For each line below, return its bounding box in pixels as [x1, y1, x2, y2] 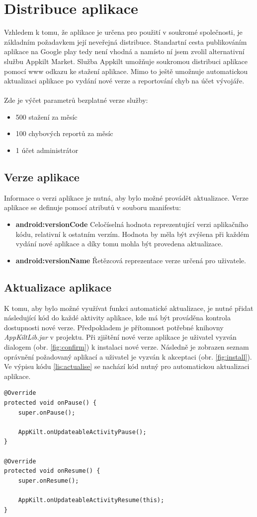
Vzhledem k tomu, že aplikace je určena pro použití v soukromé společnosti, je [4, 27, 243, 37]
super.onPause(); [18, 409, 76, 416]
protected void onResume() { [4, 467, 100, 475]
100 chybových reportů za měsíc [15, 128, 113, 139]
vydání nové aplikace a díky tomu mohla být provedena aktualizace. [15, 238, 223, 249]
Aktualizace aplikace [4, 279, 112, 295]
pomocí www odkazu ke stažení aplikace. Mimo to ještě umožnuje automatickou [4, 66, 248, 76]
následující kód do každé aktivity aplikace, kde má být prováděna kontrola [4, 312, 231, 323]
